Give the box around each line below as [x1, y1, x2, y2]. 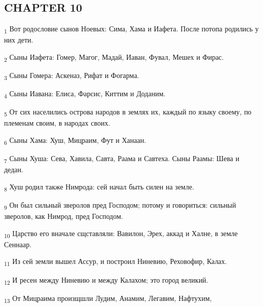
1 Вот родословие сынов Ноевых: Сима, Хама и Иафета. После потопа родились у [4, 23, 259, 35]
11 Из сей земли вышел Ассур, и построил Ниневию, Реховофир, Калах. [4, 256, 227, 268]
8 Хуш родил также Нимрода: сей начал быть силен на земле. [4, 181, 195, 193]
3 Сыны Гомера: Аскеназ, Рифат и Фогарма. [4, 70, 139, 82]
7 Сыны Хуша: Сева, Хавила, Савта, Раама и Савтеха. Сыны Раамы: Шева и [4, 153, 240, 165]
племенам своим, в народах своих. [4, 118, 110, 128]
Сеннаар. [4, 239, 32, 249]
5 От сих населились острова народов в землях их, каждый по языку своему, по [4, 106, 252, 119]
